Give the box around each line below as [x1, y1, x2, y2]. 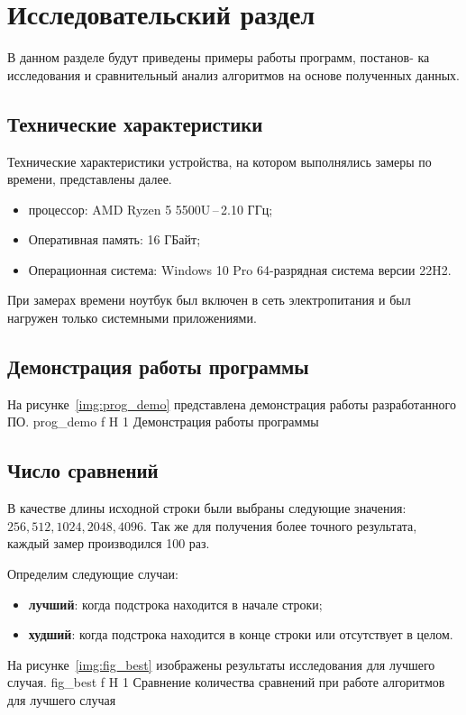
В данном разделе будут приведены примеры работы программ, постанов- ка [7, 48, 430, 67]
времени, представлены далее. [7, 170, 172, 188]
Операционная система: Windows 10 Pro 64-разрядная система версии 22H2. [28, 260, 452, 279]
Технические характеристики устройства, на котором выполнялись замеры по [7, 151, 432, 170]
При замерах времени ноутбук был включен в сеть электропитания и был [7, 290, 411, 309]
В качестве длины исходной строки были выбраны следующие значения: [7, 499, 407, 518]
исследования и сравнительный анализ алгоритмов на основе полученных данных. [7, 65, 460, 84]
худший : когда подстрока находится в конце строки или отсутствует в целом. [28, 625, 453, 644]
